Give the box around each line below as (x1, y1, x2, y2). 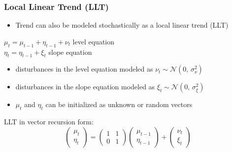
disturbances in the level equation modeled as (15, 64, 153, 74)
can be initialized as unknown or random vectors (45, 99, 193, 110)
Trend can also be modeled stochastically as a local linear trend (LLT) (15, 20, 229, 30)
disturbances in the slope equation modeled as (15, 81, 155, 92)
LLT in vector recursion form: (4, 116, 94, 127)
